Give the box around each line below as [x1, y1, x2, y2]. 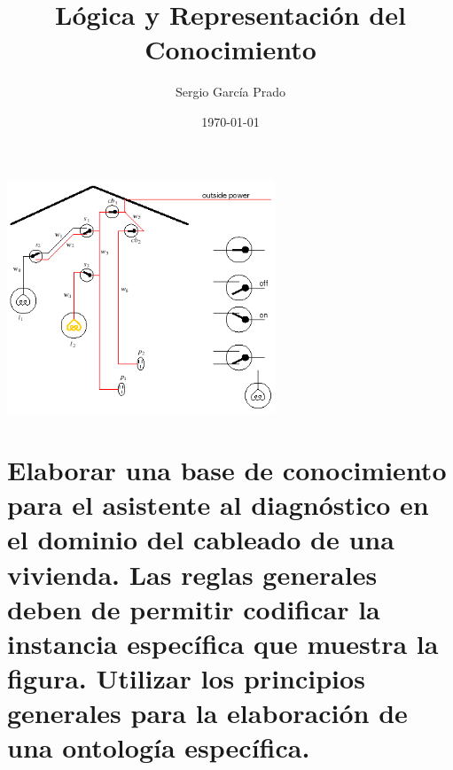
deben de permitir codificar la [7, 590, 380, 626]
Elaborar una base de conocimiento [7, 451, 447, 487]
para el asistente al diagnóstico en [7, 486, 429, 523]
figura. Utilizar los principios [7, 660, 365, 696]
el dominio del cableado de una [7, 521, 394, 557]
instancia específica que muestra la [7, 625, 439, 661]
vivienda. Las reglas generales [7, 556, 378, 592]
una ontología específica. [7, 729, 310, 766]
